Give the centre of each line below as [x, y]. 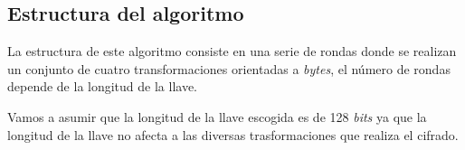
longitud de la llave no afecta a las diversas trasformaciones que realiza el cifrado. [233, 134]
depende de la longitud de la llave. [103, 86]
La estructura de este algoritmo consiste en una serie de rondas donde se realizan [232, 51]
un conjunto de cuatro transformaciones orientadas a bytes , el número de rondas [229, 68]
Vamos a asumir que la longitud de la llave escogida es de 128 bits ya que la [217, 116]
